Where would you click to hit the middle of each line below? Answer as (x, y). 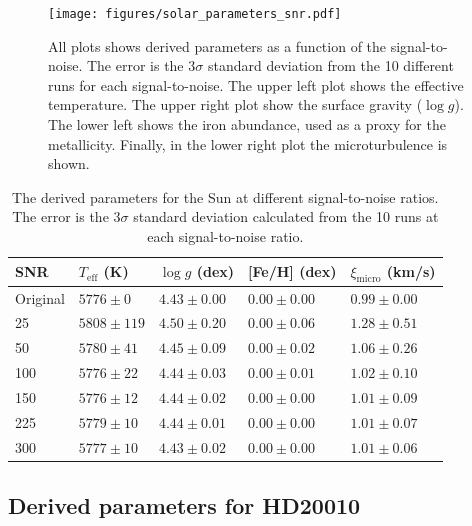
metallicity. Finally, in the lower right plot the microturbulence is (248, 143)
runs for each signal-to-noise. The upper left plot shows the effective (256, 84)
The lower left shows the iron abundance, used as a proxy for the (247, 124)
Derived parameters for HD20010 (184, 505)
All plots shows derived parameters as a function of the (217, 45)
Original (40, 297)
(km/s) (411, 270)
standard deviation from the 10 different (330, 65)
